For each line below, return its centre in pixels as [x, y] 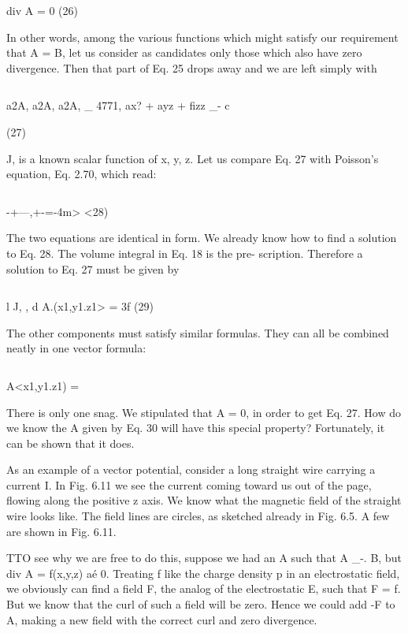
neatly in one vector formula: [76, 348]
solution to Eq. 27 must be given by [93, 268]
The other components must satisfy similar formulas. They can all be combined [198, 332]
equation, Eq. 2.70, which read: [82, 174]
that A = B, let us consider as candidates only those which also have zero [184, 52]
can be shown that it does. [70, 443]
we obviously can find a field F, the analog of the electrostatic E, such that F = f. [204, 588]
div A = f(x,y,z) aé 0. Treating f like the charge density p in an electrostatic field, [203, 573]
